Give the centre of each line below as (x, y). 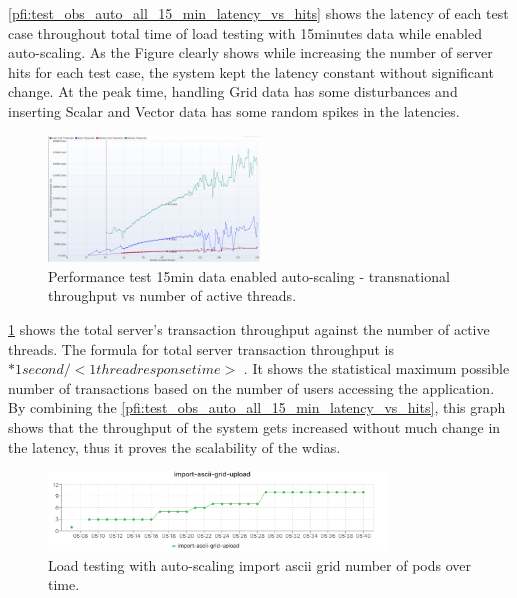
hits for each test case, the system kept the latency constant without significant (251, 71)
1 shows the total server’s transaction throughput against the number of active (249, 329)
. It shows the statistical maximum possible (376, 368)
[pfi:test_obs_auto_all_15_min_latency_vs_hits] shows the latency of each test (258, 13)
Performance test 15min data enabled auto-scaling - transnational (249, 275)
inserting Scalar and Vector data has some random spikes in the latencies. (234, 110)
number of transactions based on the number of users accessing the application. (251, 387)
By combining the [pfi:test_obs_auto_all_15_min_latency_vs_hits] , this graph (257, 407)
